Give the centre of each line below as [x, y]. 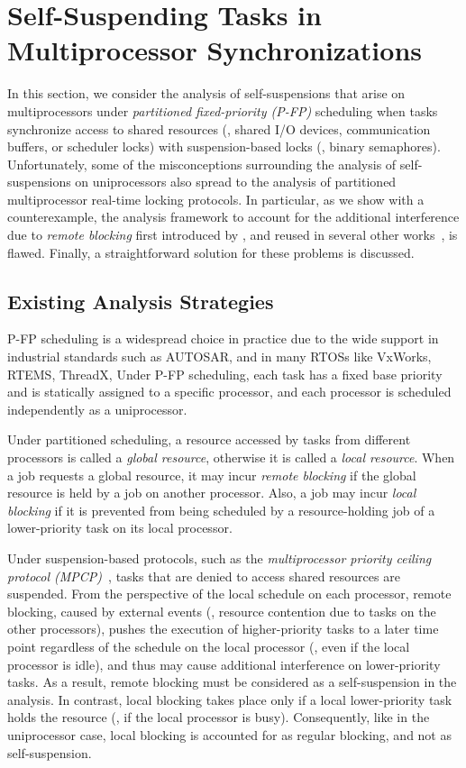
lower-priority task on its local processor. [120, 528]
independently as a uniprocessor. [97, 409]
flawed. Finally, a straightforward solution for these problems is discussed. [211, 252]
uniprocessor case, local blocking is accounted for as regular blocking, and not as [229, 734]
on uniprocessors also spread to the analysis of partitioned [236, 182]
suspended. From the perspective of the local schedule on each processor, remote [229, 594]
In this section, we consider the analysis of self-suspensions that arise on [206, 93]
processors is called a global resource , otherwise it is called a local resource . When [231, 457]
